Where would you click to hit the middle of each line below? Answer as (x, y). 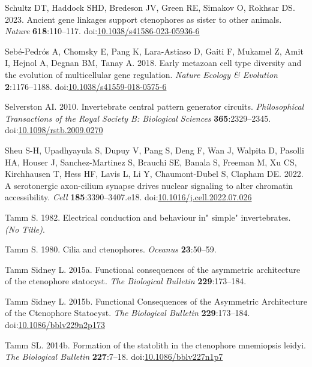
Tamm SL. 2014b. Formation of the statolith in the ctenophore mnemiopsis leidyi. (155, 345)
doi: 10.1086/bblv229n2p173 (55, 325)
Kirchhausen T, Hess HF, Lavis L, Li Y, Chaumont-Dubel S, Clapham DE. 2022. (154, 174)
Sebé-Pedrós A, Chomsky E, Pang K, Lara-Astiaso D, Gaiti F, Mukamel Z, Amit (154, 51)
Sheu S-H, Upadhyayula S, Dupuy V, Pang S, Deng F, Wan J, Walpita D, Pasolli (154, 150)
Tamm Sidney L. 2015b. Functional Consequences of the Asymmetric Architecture (156, 301)
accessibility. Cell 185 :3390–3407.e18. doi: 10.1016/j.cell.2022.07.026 (128, 197)
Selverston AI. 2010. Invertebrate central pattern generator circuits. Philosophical (154, 106)
